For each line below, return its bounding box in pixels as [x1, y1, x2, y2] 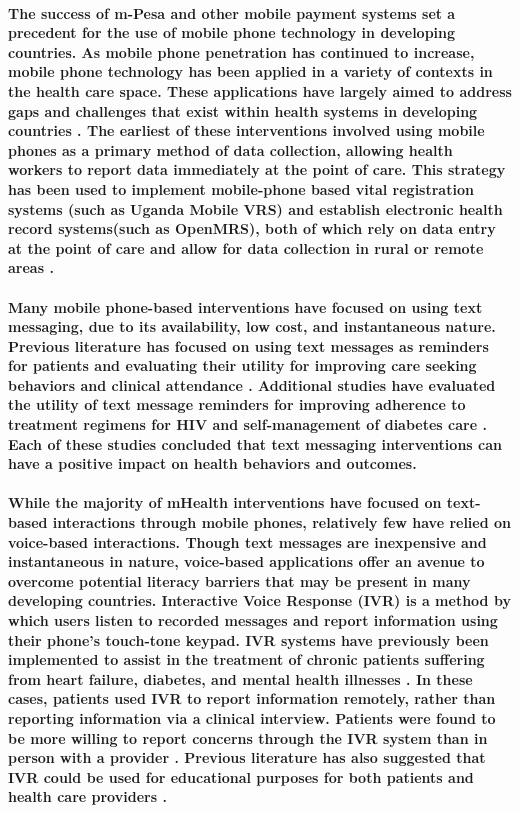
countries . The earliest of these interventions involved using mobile [8, 120, 485, 141]
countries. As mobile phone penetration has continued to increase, [8, 41, 475, 62]
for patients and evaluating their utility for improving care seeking [8, 355, 477, 376]
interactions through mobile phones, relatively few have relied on [52, 512, 512, 533]
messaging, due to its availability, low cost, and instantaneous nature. [8, 316, 496, 337]
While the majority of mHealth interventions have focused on [8, 492, 442, 513]
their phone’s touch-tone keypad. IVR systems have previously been [8, 629, 489, 650]
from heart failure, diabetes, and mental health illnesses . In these [8, 668, 473, 689]
